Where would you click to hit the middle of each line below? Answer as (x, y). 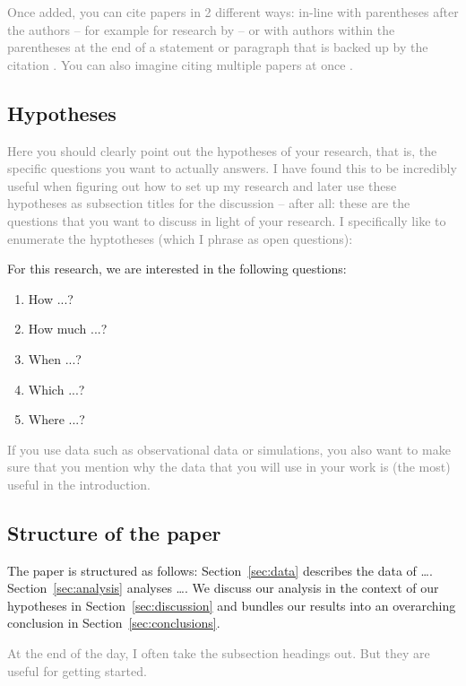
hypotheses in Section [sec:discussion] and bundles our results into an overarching (232, 605)
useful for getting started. (77, 670)
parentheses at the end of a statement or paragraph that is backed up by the (218, 47)
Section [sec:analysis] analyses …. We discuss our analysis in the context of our (223, 588)
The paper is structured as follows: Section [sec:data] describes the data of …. (220, 570)
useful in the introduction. (79, 484)
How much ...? (68, 329)
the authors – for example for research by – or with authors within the (201, 29)
